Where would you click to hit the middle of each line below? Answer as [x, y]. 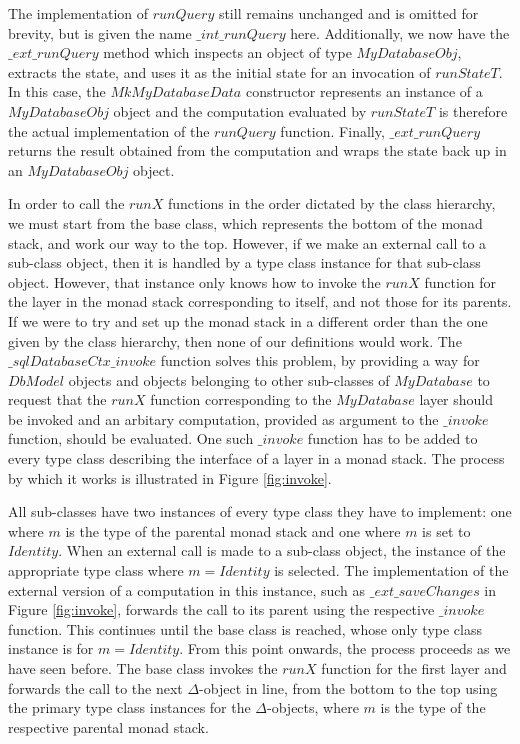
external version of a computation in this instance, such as [187, 589]
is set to [446, 530]
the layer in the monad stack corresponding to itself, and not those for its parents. [260, 301]
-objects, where [313, 707]
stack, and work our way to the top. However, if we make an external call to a [247, 242]
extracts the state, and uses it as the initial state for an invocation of [219, 71]
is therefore [473, 110]
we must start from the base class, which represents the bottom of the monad [245, 222]
